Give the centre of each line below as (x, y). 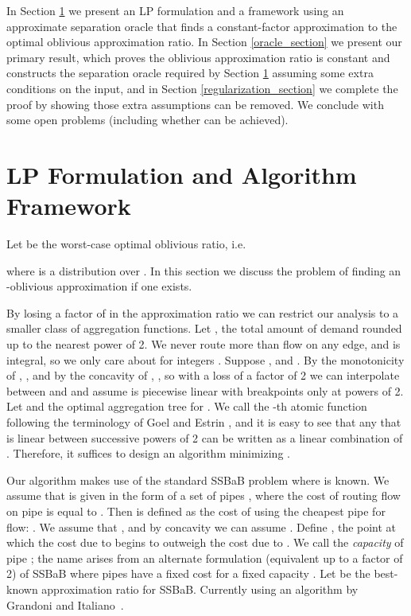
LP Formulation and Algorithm (182, 174)
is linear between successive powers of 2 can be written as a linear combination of (205, 437)
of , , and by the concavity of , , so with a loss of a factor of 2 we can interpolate (203, 375)
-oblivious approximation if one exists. (99, 286)
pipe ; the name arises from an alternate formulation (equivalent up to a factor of (205, 558)
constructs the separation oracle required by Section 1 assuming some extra (190, 73)
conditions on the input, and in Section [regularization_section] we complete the (202, 88)
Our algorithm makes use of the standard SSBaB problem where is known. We (198, 480)
